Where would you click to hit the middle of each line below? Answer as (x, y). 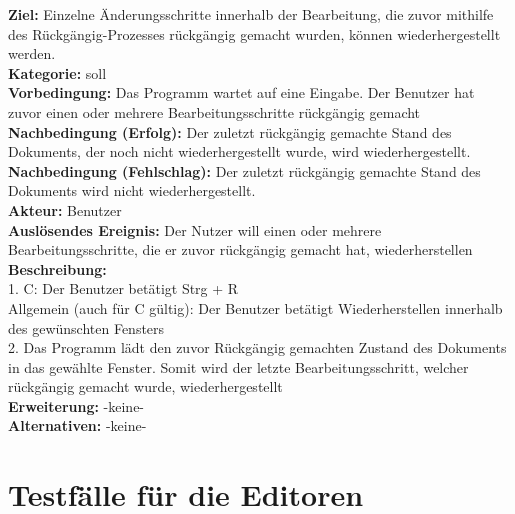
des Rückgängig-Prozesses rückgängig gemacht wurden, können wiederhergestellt (254, 33)
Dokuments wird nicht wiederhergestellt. (132, 190)
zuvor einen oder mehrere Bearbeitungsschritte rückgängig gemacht (214, 111)
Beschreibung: (57, 268)
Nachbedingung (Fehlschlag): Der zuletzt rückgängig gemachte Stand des (244, 170)
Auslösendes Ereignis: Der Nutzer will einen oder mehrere (195, 229)
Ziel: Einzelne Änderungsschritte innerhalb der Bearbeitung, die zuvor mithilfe (251, 14)
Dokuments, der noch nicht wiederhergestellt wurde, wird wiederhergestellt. (239, 151)
